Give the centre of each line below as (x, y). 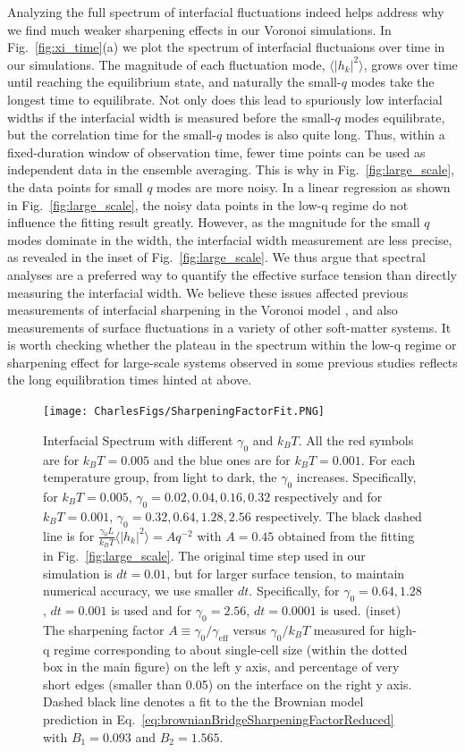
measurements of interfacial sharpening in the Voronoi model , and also (203, 310)
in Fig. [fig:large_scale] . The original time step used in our (204, 555)
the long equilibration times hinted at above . (130, 380)
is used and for (152, 609)
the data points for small (75, 186)
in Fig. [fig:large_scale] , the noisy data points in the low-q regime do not (208, 204)
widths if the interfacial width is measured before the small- (171, 117)
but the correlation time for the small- (112, 135)
